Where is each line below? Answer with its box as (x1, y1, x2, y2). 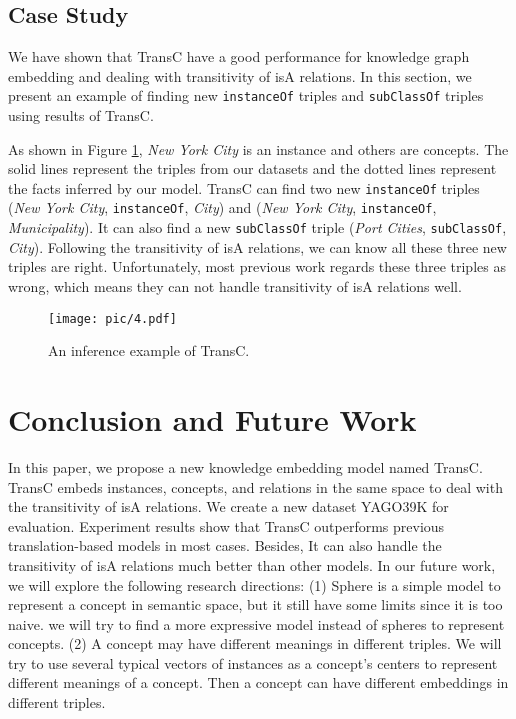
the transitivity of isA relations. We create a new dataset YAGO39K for (8, 496, 449, 517)
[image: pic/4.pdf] (48, 311, 177, 326)
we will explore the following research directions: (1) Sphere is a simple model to (8, 574, 501, 595)
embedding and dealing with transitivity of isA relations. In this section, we (8, 65, 472, 86)
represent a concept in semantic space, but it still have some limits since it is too (8, 594, 503, 615)
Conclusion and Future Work (8, 399, 417, 440)
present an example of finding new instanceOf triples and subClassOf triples (8, 85, 484, 106)
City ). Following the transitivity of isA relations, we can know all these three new (8, 236, 507, 257)
